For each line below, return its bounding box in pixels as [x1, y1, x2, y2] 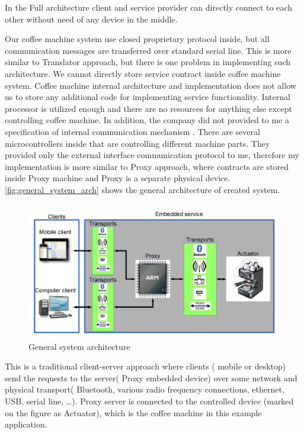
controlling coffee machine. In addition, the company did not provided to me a [5, 114, 289, 126]
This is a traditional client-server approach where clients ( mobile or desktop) [5, 360, 286, 372]
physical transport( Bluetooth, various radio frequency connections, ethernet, [5, 383, 284, 396]
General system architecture [28, 340, 130, 352]
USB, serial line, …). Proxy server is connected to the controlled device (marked [5, 394, 294, 407]
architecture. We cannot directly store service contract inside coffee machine [5, 67, 281, 79]
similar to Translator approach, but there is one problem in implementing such [5, 56, 291, 68]
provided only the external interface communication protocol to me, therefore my [5, 149, 299, 161]
